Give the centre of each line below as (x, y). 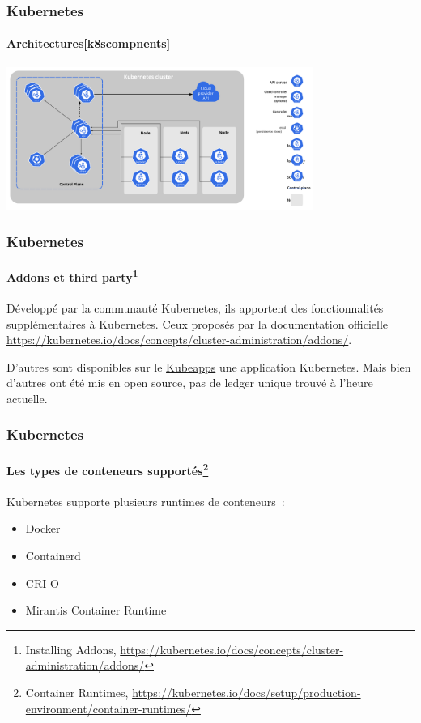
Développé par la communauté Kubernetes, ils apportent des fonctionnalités (195, 307)
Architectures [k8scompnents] (89, 43)
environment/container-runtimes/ (108, 708)
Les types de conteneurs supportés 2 (108, 469)
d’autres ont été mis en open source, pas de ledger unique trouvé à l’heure (190, 383)
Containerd (53, 555)
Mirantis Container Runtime (96, 610)
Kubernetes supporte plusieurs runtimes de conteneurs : (146, 501)
